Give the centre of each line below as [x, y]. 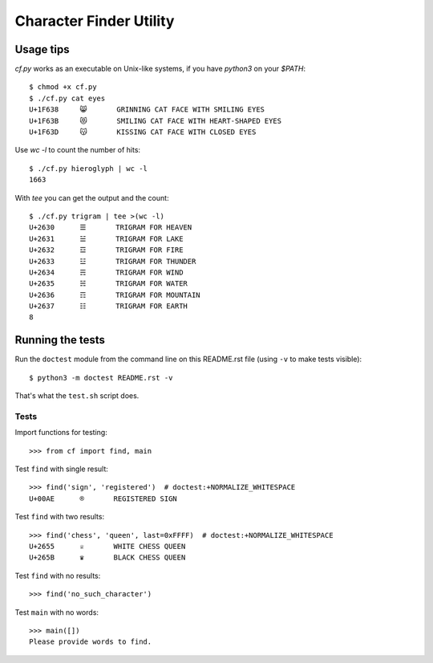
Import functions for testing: [61, 433]
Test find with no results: [58, 576]
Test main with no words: [57, 612]
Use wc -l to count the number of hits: [77, 150]
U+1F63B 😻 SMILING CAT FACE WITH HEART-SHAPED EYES [156, 121]
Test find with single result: [61, 469]
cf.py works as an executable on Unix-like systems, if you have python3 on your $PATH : [160, 69]
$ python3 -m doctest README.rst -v [101, 378]
